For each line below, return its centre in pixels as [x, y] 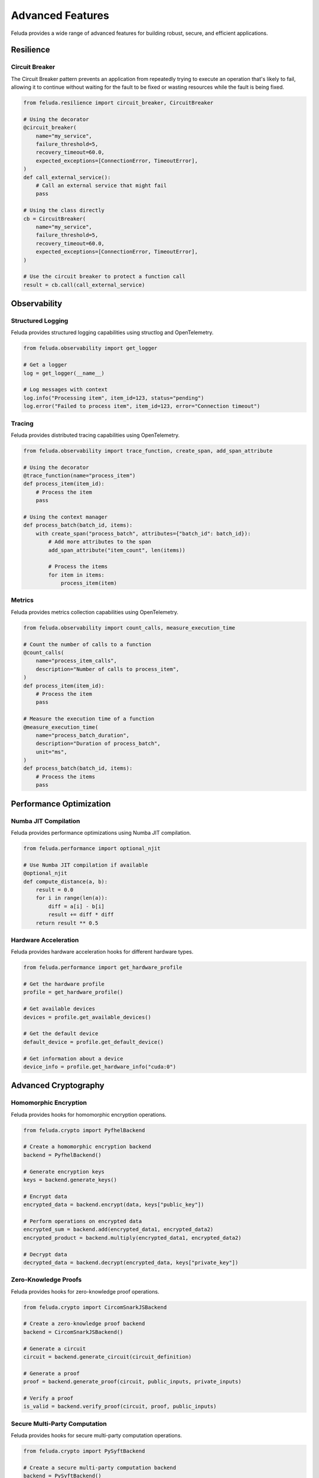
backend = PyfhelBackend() [62, 1155]
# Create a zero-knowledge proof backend [84, 1324]
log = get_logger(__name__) [64, 373]
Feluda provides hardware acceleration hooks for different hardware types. [102, 952]
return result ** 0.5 [67, 923]
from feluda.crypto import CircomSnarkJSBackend [95, 1307]
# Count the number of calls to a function [87, 644]
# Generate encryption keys [64, 1171]
